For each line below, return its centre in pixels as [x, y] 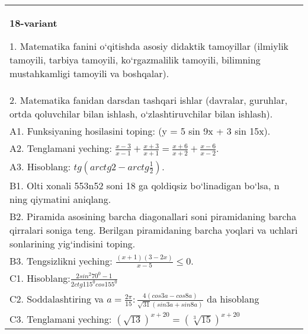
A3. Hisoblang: [40, 166]
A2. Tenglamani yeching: [61, 148]
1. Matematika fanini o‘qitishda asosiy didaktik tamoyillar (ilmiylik [149, 46]
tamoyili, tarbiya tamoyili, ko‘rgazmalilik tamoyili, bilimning [135, 60]
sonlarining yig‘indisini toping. [73, 243]
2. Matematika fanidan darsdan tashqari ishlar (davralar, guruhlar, [149, 100]
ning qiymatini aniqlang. [60, 199]
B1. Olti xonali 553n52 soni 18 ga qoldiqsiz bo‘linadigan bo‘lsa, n [145, 185]
